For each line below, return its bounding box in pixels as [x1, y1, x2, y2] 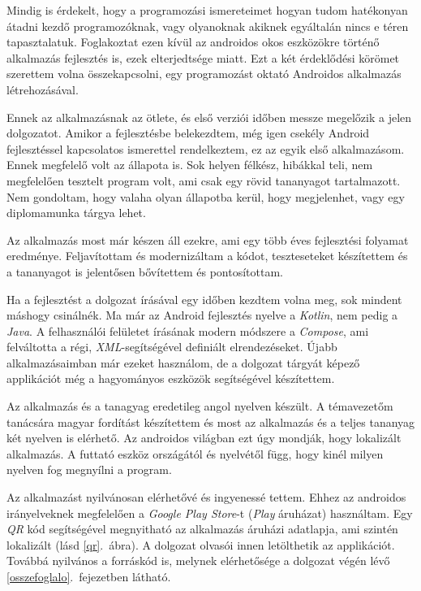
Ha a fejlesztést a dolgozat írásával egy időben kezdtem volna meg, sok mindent [6, 290, 402, 307]
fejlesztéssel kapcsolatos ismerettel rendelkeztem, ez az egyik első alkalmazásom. [6, 140, 405, 157]
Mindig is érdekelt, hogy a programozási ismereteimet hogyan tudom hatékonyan [6, 2, 408, 18]
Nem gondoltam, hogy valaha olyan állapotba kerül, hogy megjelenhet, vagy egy [6, 188, 405, 205]
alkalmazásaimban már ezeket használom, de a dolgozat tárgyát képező [6, 354, 360, 371]
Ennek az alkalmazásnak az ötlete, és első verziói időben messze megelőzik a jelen [6, 108, 412, 125]
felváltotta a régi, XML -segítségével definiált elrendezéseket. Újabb [6, 338, 337, 355]
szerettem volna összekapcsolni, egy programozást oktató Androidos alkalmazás [6, 65, 402, 82]
